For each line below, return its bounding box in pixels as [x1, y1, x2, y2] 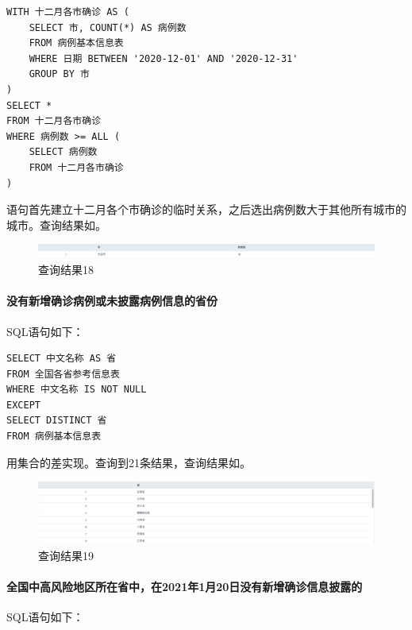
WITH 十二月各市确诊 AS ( [6, 6, 129, 17]
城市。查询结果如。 [6, 216, 106, 233]
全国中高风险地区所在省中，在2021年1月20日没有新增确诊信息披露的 [6, 578, 363, 595]
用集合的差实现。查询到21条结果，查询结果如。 [6, 454, 251, 470]
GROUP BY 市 [29, 68, 90, 80]
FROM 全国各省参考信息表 [6, 368, 120, 380]
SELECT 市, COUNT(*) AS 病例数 [29, 21, 187, 33]
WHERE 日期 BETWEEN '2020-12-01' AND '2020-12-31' [29, 52, 298, 64]
